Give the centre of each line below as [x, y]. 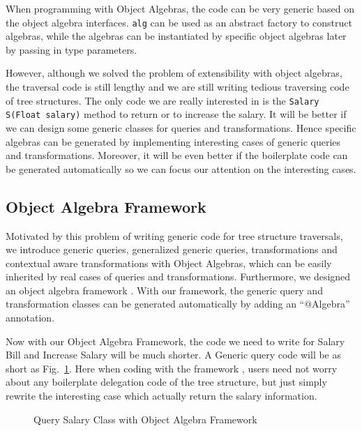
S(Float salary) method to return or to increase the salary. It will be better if [176, 114]
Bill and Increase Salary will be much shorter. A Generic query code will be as [174, 355]
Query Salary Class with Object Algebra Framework [145, 419]
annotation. [30, 318]
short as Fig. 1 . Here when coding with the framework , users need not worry [172, 368]
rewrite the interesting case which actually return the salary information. [161, 396]
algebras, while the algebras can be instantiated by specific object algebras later [176, 36]
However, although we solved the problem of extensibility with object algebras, [174, 73]
